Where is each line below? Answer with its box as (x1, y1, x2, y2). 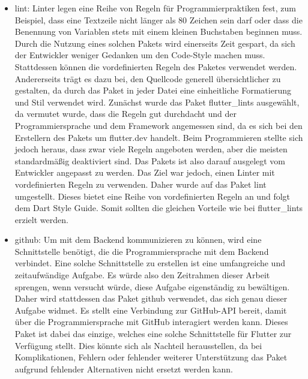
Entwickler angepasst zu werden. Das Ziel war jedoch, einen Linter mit (14, 166, 275, 179)
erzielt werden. (14, 213, 68, 225)
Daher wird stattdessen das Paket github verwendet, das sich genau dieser (14, 292, 288, 305)
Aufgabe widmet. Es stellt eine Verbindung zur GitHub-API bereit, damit (14, 303, 287, 316)
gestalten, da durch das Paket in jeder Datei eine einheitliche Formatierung (14, 84, 291, 97)
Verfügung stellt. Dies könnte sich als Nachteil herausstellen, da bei (14, 339, 262, 351)
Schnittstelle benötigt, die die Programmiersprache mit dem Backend (14, 245, 269, 257)
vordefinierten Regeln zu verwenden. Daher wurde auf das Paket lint (14, 178, 267, 190)
